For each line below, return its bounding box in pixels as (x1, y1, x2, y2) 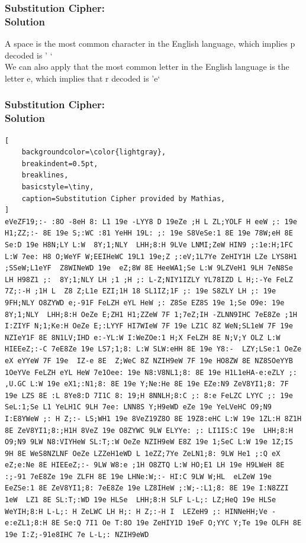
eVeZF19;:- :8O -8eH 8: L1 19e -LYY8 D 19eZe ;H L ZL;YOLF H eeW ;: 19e (5, 217, 297, 226)
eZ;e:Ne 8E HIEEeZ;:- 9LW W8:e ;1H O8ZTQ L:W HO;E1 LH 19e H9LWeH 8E (5, 461, 285, 470)
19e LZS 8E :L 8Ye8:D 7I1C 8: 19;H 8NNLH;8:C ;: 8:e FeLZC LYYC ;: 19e (5, 391, 293, 400)
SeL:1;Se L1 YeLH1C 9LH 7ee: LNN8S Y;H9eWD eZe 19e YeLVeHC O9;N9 (5, 403, 272, 412)
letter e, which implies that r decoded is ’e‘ (5, 72, 160, 84)
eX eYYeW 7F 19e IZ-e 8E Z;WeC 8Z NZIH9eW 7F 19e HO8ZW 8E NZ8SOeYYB (5, 356, 293, 365)
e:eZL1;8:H (5, 519, 47, 528)
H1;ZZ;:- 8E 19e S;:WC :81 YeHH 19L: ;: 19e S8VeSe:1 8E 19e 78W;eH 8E (5, 229, 293, 238)
